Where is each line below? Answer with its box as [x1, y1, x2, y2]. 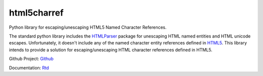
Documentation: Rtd [9, 65, 49, 71]
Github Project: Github [9, 56, 54, 62]
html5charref [9, 7, 64, 18]
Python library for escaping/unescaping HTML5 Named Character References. [9, 24, 167, 30]
